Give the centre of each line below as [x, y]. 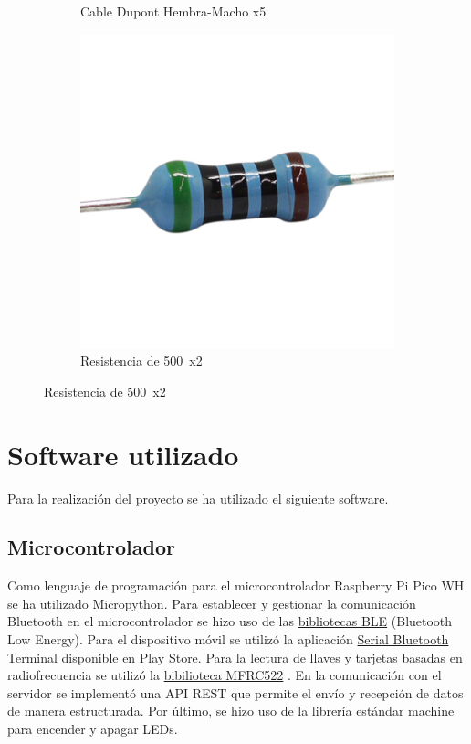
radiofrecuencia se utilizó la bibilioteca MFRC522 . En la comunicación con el [225, 675]
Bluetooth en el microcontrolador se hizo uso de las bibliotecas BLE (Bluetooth [230, 621]
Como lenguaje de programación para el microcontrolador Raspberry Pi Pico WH [236, 585]
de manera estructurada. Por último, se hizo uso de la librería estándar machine [231, 711]
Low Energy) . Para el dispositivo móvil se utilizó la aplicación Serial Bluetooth [228, 639]
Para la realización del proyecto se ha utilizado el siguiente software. [198, 498]
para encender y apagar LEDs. [93, 729]
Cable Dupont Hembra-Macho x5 [173, 11]
